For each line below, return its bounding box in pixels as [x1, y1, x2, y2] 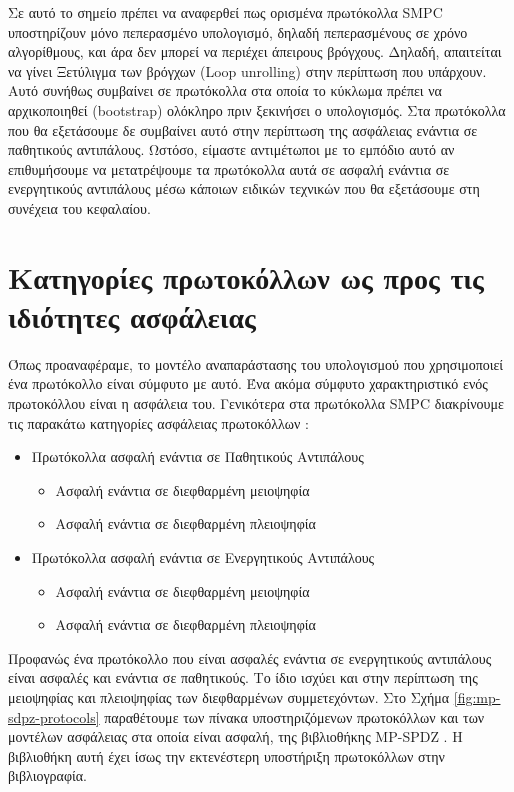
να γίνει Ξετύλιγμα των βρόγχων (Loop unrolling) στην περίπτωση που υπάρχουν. [8, 60, 487, 81]
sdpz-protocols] [8, 706, 100, 727]
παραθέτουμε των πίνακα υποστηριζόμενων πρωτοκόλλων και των [104, 706, 485, 727]
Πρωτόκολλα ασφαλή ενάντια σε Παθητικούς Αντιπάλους [31, 446, 364, 467]
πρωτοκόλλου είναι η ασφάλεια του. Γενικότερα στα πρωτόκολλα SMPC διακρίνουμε [8, 393, 504, 414]
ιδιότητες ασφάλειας [8, 295, 256, 336]
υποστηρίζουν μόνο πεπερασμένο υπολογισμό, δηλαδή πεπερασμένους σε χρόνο [8, 21, 468, 42]
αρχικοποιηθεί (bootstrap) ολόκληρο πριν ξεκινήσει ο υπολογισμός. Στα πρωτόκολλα [8, 99, 506, 120]
